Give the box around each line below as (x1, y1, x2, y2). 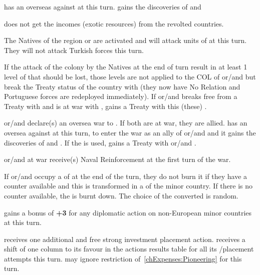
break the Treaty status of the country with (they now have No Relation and (4, 81, 240, 91)
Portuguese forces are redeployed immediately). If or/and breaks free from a (4, 91, 237, 101)
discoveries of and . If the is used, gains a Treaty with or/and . (4, 137, 196, 147)
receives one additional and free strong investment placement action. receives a (4, 233, 245, 244)
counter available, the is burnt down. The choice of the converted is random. (4, 190, 238, 200)
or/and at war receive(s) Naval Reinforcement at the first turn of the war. (4, 154, 231, 164)
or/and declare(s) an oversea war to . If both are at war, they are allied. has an (4, 117, 247, 128)
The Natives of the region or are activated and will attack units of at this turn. (4, 35, 247, 45)
